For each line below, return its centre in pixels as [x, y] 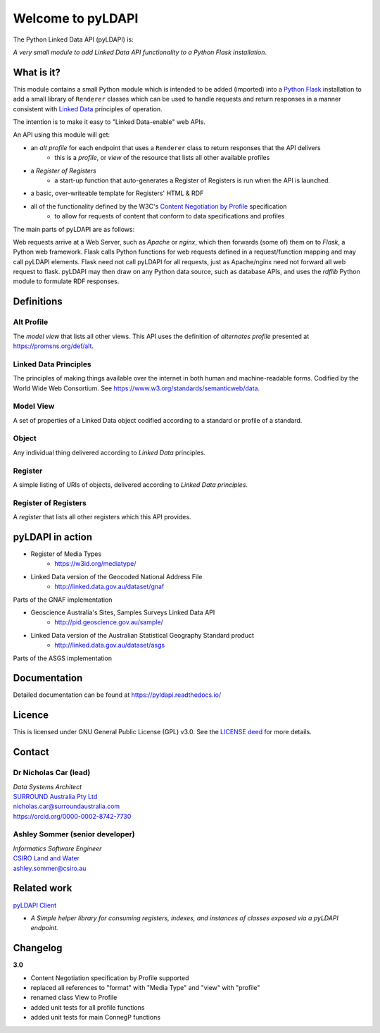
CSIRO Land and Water [46, 858]
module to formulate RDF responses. [66, 281]
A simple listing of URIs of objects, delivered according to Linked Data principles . [131, 484]
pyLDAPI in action [53, 537]
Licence [31, 715]
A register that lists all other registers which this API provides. [102, 517]
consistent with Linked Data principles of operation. [88, 109]
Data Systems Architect [47, 786]
